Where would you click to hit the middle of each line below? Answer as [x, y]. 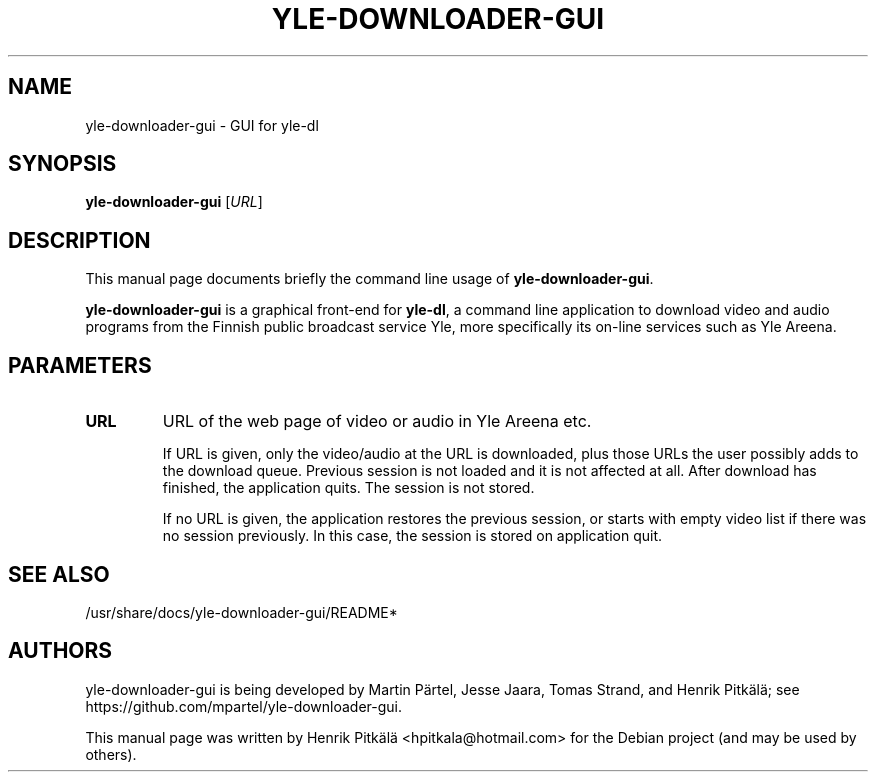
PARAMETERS [80, 365]
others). [111, 754]
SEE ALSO [59, 574]
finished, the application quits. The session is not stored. [348, 488]
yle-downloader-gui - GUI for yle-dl [202, 125]
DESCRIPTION [79, 240]
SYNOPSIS [62, 164]
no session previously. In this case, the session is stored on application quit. [412, 536]
